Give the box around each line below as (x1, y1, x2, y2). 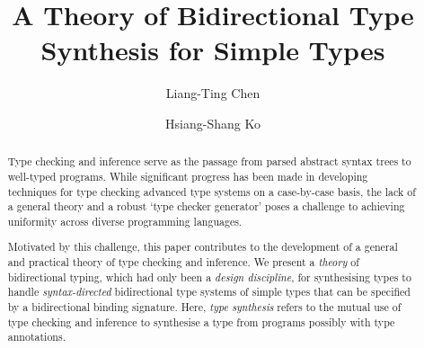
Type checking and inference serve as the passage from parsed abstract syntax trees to (7, 154, 411, 169)
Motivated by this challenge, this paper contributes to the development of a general (7, 239, 398, 254)
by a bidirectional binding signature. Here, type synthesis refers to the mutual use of (7, 299, 402, 315)
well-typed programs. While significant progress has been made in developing (7, 168, 368, 183)
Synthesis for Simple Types (40, 31, 385, 68)
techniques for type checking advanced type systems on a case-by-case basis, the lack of (7, 183, 416, 199)
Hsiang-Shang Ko (165, 113, 261, 132)
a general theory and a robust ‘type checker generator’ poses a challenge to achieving (7, 199, 405, 214)
